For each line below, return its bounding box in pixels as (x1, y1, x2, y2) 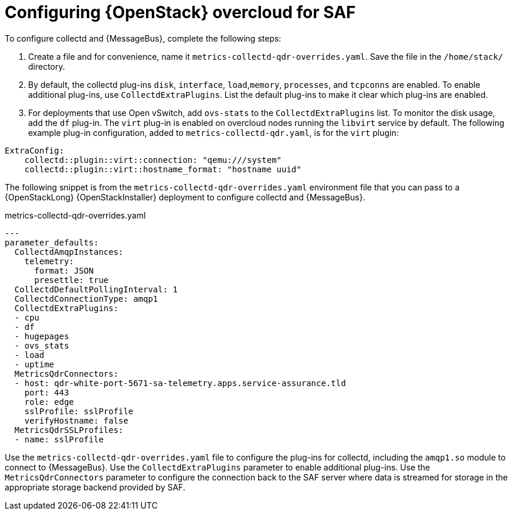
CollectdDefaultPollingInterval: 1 (14, 284, 178, 294)
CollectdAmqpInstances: (14, 247, 124, 257)
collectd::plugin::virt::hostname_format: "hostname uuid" (24, 164, 301, 174)
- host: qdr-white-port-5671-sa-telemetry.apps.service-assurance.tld (14, 378, 346, 388)
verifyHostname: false (24, 415, 128, 425)
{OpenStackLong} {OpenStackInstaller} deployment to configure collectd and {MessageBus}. (5, 192, 365, 202)
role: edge (24, 397, 74, 407)
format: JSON (34, 265, 94, 275)
